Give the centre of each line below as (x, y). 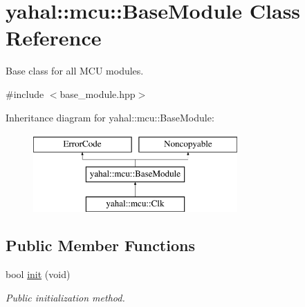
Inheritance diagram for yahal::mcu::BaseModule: (110, 117)
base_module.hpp (98, 93)
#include (25, 93)
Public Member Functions (100, 245)
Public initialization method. (65, 297)
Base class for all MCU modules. (75, 71)
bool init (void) (38, 274)
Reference (54, 38)
